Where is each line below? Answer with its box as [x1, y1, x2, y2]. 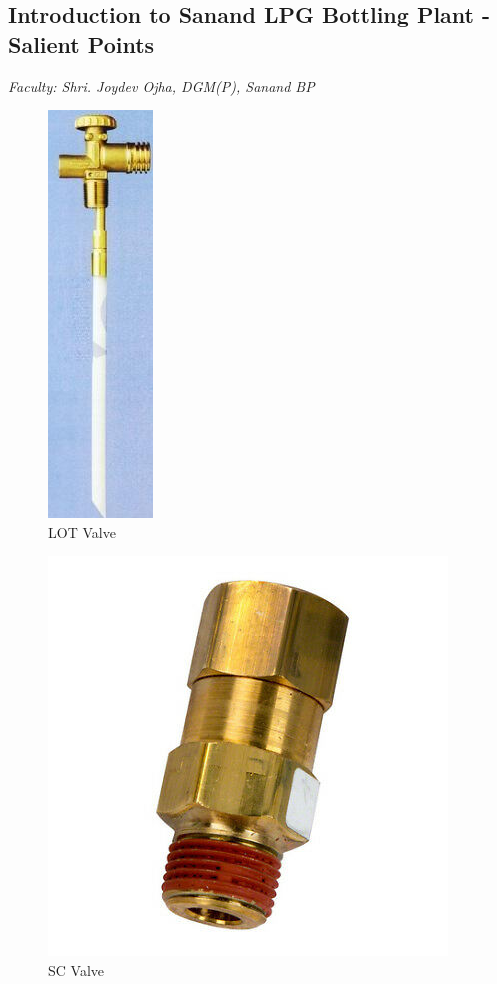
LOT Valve [48, 521, 116, 542]
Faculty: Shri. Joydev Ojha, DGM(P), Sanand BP [8, 75, 315, 96]
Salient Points [8, 28, 155, 59]
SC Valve [48, 959, 104, 980]
